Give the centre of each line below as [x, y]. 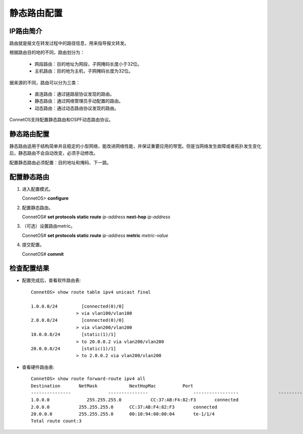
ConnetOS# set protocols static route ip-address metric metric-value [95, 235]
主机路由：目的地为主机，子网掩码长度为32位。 [84, 71]
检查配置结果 [29, 269]
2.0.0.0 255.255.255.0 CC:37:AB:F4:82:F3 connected [124, 407]
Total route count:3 [56, 421]
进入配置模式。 [37, 189]
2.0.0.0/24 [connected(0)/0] [78, 320]
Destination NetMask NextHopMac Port [112, 386]
